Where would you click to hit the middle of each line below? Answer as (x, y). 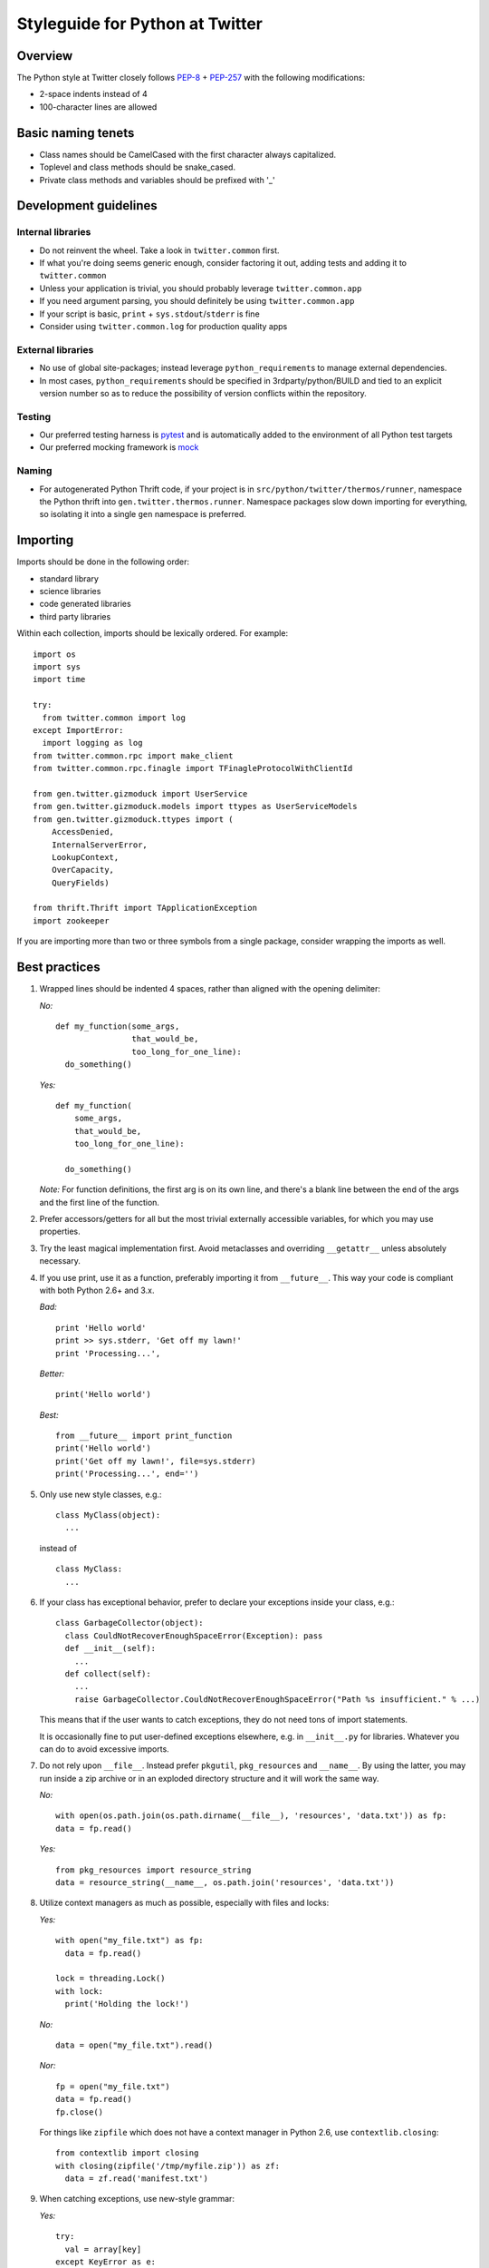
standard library (69, 578)
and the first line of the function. (100, 1202)
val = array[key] (103, 2249)
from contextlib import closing (127, 2153)
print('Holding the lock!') (127, 2004)
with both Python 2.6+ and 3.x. (97, 1290)
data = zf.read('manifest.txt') (136, 2179)
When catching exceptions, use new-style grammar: (137, 2199)
